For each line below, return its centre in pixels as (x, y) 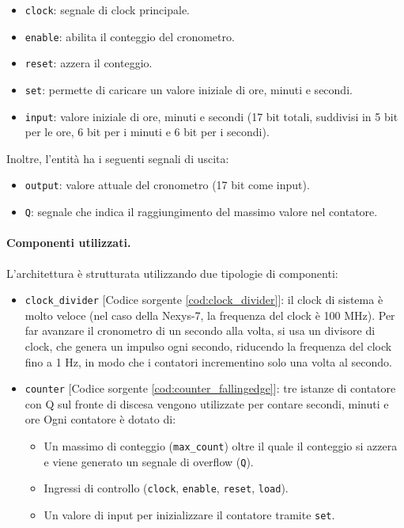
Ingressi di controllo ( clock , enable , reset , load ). (166, 488)
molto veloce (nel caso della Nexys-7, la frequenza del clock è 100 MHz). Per (210, 315)
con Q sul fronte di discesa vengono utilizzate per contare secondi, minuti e (207, 403)
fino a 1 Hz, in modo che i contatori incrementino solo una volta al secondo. (208, 361)
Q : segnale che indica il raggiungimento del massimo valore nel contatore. (201, 212)
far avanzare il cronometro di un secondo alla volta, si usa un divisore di (200, 330)
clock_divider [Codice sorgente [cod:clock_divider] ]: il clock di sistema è (204, 300)
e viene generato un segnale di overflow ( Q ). (149, 461)
